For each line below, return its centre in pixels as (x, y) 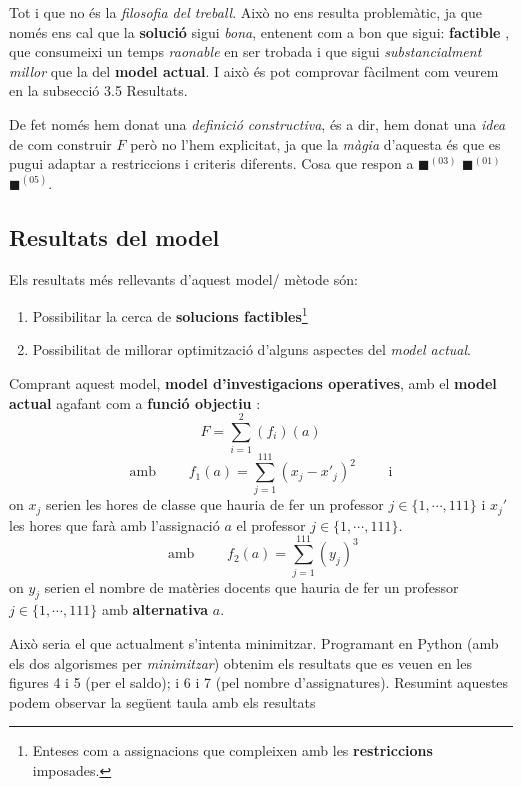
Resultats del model (114, 236)
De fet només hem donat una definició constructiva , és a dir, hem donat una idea (257, 123)
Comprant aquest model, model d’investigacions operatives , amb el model (253, 382)
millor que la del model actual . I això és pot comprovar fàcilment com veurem (254, 70)
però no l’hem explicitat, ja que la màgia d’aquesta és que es (315, 143)
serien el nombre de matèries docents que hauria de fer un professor (251, 586)
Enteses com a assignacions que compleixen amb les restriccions (232, 750)
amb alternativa (155, 609)
